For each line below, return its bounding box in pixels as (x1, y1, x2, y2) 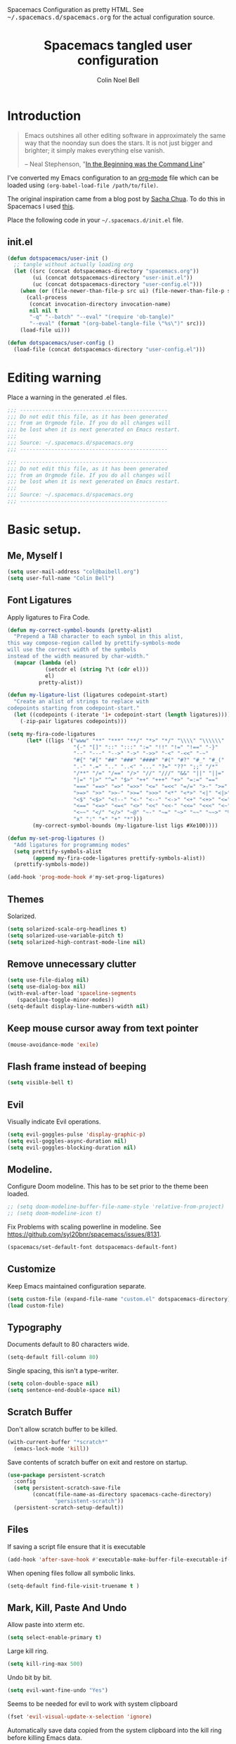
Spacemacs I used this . (7, 202, 75, 211)
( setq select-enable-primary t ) (7, 1634, 102, 1641)
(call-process (25, 294, 68, 301)
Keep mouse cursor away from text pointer (7, 1022, 199, 1034)
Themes (7, 893, 44, 905)
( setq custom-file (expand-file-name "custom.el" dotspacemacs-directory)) (7, 1296, 234, 1303)
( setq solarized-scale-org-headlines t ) (7, 925, 128, 932)
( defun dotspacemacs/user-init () (7, 255, 109, 262)
